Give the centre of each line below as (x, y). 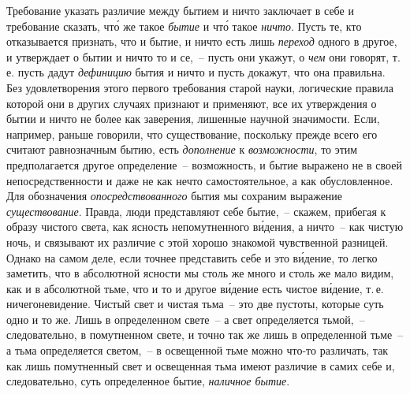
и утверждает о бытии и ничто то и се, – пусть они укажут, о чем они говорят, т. (203, 56)
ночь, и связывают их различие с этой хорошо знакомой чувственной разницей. (198, 242)
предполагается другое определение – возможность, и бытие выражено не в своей (204, 164)
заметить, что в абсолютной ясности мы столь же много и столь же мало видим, (200, 273)
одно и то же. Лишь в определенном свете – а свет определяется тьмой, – (186, 319)
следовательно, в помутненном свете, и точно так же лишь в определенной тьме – (205, 335)
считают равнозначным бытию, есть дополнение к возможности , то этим (182, 149)
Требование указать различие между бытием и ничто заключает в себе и (180, 10)
